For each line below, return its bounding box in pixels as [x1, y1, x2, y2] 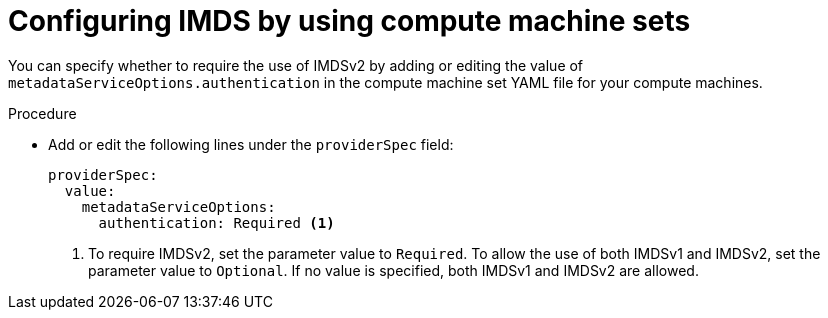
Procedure [8, 104, 77, 122]
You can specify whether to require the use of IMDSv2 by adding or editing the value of [8, 56, 584, 74]
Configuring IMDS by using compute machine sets [8, 4, 691, 38]
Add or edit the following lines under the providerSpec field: [48, 135, 454, 153]
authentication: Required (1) [98, 214, 335, 231]
